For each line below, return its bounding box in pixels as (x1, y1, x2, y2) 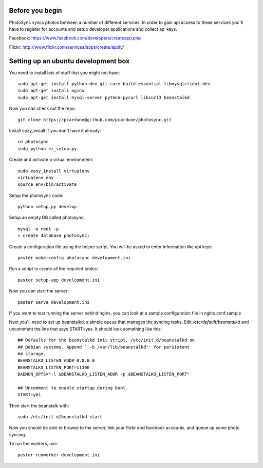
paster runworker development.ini (18, 452, 100, 458)
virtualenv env (18, 175, 54, 180)
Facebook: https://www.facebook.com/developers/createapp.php (9, 35, 141, 41)
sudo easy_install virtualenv (18, 168, 90, 174)
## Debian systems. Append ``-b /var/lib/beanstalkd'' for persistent (18, 344, 190, 350)
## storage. (18, 351, 46, 356)
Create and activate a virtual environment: (9, 156, 94, 163)
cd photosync (18, 139, 49, 145)
